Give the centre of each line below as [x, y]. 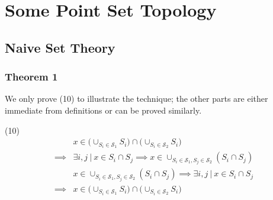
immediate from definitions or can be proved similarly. [103, 110]
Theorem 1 [31, 77]
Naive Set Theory [60, 47]
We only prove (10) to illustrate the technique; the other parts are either [136, 99]
